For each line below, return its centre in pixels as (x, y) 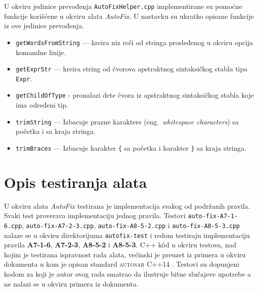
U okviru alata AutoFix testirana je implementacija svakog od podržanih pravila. (127, 205)
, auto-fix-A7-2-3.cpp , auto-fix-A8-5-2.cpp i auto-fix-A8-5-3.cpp (131, 225)
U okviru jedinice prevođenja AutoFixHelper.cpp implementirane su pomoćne (123, 6)
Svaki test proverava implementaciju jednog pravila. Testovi (95, 215)
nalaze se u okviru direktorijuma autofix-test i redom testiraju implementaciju (127, 235)
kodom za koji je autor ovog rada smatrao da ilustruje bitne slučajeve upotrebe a (128, 274)
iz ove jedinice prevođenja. (44, 26)
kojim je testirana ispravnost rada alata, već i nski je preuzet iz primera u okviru (125, 254)
